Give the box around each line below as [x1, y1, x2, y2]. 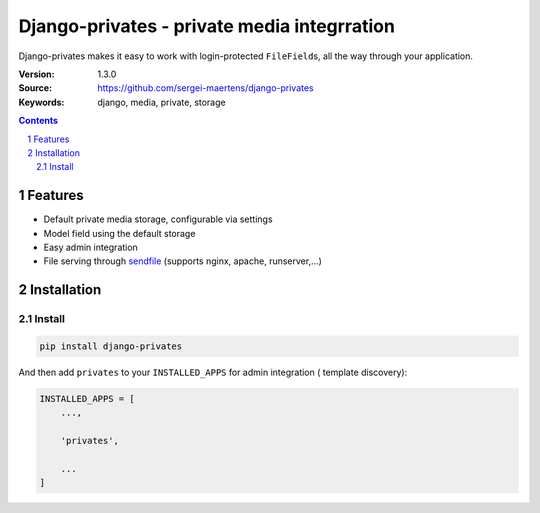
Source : [18, 82, 53, 94]
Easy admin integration [43, 241, 139, 253]
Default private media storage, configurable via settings [43, 213, 274, 225]
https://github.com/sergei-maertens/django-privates [97, 82, 314, 94]
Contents [18, 115, 59, 127]
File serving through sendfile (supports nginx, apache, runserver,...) [43, 255, 322, 267]
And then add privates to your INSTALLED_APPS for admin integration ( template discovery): [18, 366, 408, 378]
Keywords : [18, 96, 65, 108]
